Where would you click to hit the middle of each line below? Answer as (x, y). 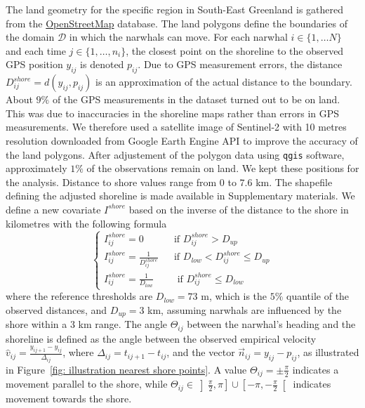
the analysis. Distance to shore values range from (111, 182)
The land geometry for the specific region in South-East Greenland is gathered (175, 9)
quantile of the (318, 296)
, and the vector (201, 352)
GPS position (34, 64)
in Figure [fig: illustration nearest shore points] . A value (126, 369)
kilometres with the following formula (86, 223)
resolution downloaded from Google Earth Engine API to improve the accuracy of (182, 140)
